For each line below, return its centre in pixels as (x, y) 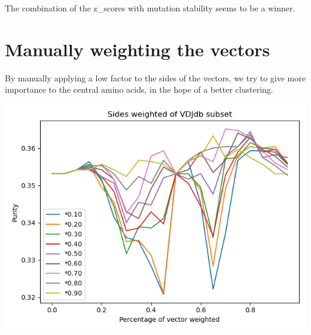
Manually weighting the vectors (138, 49)
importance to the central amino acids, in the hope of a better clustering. (139, 89)
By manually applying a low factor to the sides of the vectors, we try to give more (155, 77)
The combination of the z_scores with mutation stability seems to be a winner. (150, 8)
